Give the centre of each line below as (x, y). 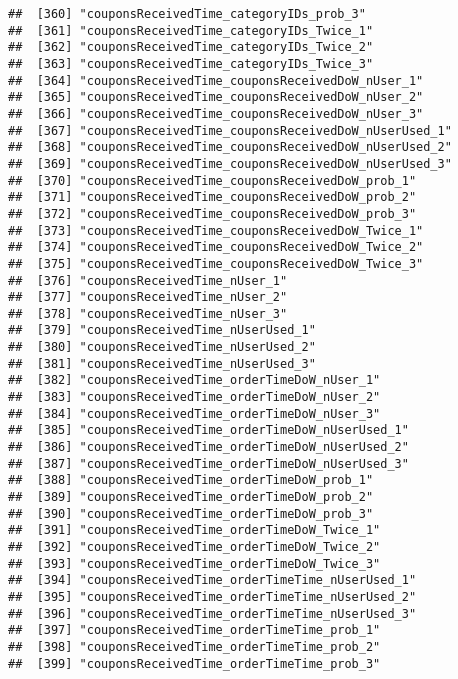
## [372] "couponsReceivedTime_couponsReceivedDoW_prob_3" (212, 213)
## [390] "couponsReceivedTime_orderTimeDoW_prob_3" (191, 513)
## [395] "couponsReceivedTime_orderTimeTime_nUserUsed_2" (212, 596)
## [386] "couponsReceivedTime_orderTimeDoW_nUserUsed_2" (208, 447)
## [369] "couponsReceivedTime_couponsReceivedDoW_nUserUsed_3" (230, 163)
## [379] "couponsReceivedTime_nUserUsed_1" (162, 330)
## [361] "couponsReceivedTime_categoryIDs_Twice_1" (191, 30)
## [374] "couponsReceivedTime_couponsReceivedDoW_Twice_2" (216, 247)
